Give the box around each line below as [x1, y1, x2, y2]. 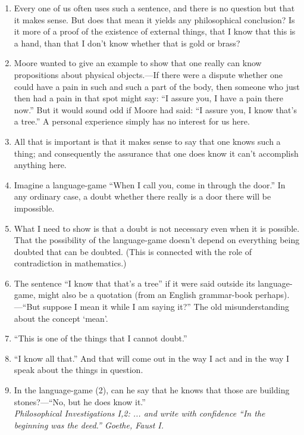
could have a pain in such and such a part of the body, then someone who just [14, 80, 300, 92]
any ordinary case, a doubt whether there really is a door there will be [14, 190, 271, 203]
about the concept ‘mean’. [14, 312, 108, 324]
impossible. [14, 201, 55, 214]
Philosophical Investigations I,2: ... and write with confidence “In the [14, 407, 265, 420]
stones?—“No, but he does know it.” [14, 395, 146, 408]
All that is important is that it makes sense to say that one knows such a [14, 135, 281, 147]
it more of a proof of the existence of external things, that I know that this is [14, 25, 296, 38]
